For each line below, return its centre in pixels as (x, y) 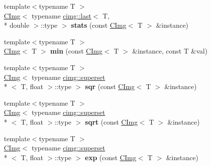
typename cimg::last (62, 15)
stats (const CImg (99, 25)
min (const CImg (76, 51)
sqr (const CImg (110, 86)
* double (17, 25)
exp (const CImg (111, 157)
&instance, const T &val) (170, 51)
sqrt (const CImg (111, 121)
